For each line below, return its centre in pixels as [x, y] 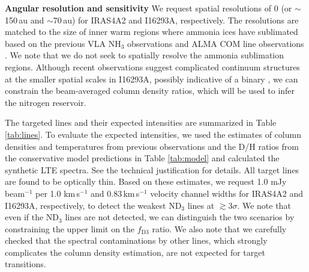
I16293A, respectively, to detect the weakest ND [93, 205]
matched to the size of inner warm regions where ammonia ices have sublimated [151, 32]
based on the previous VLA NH [63, 43]
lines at [201, 205]
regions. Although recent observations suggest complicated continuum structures [152, 66]
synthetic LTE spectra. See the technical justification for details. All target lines [152, 169]
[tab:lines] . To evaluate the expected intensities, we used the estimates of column [153, 134]
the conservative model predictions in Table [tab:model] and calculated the [142, 158]
